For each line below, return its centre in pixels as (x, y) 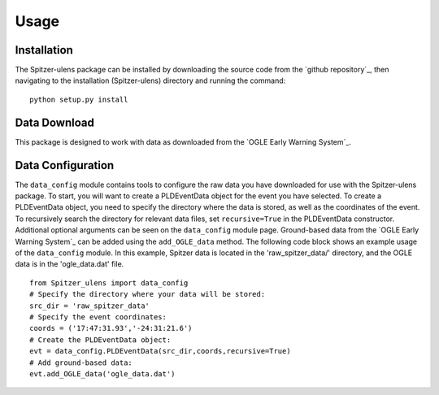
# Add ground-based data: (81, 362)
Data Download (55, 122)
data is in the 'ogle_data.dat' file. (70, 264)
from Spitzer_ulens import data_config (109, 283)
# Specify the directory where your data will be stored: (148, 294)
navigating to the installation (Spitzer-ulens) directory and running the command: (150, 80)
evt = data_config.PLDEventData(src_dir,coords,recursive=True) (161, 351)
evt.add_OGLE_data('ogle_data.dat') (102, 373)
